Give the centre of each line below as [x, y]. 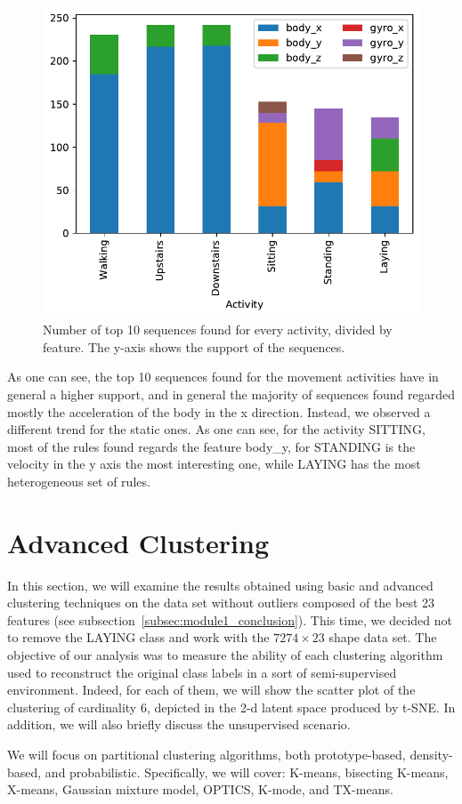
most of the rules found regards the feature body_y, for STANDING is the [211, 446]
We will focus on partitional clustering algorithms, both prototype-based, [207, 755]
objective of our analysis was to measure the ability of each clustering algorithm [225, 655]
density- [431, 755]
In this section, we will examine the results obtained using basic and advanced [220, 585]
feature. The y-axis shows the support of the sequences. [194, 346]
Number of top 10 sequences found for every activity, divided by [218, 330]
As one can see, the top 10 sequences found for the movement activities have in [223, 377]
